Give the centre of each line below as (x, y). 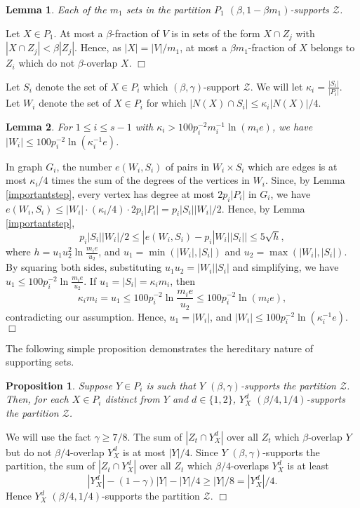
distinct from (132, 399)
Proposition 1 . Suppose (59, 385)
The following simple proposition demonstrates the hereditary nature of (160, 348)
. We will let (276, 86)
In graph (24, 166)
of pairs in (188, 166)
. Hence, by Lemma (263, 208)
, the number (84, 166)
